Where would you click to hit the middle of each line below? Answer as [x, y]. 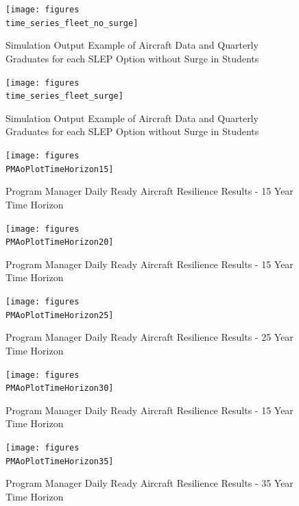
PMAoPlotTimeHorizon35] [60, 461]
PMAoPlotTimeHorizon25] [60, 315]
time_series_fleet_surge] [64, 96]
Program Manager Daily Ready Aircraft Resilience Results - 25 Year [149, 337]
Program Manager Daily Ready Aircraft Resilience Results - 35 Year [149, 483]
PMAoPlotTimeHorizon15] [60, 169]
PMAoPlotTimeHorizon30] [60, 388]
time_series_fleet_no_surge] [72, 23]
